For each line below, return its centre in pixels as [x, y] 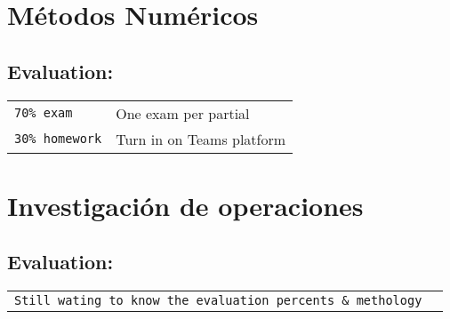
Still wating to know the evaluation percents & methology [218, 301]
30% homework [58, 139]
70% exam [44, 113]
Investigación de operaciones [185, 205]
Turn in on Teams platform [201, 139]
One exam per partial [183, 113]
